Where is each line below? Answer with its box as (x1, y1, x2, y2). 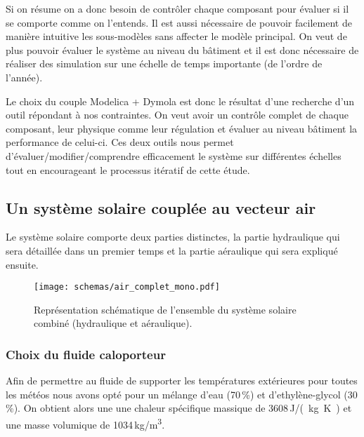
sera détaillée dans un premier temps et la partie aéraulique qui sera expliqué (6, 243, 338, 257)
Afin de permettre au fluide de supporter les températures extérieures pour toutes (6, 373, 358, 388)
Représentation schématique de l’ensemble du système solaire (34, 302, 297, 316)
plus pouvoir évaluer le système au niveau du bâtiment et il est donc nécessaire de (6, 42, 359, 57)
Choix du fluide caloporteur (6, 345, 166, 363)
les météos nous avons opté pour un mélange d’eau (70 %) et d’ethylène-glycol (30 (6, 386, 358, 401)
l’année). (6, 69, 43, 84)
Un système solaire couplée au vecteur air (6, 196, 316, 218)
